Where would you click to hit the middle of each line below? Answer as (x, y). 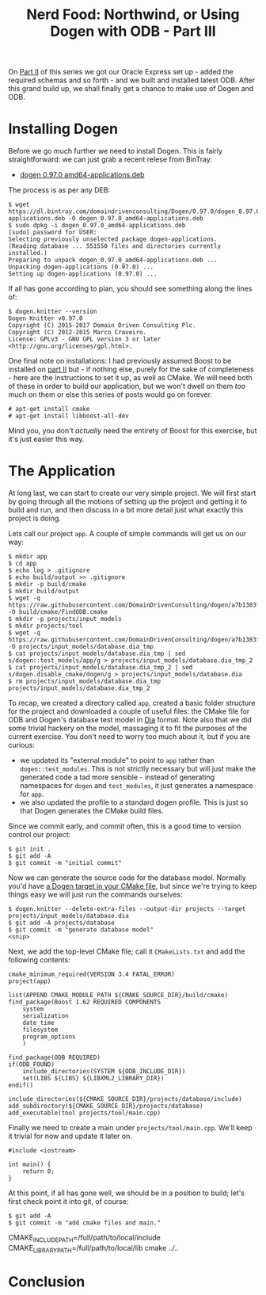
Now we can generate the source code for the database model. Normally (127, 878)
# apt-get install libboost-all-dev (68, 416)
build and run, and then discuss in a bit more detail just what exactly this (126, 510)
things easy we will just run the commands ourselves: (96, 895)
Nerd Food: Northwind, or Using (133, 15)
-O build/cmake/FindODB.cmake (58, 612)
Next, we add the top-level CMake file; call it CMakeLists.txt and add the (127, 951)
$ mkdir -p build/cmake (47, 585)
